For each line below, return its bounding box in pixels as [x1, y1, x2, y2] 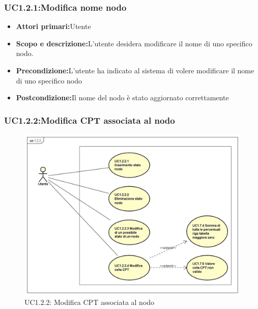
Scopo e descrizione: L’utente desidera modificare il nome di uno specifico [16, 38, 252, 48]
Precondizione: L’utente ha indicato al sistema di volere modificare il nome [16, 65, 254, 75]
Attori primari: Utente [16, 21, 91, 32]
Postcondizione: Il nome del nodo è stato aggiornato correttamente [16, 92, 229, 103]
